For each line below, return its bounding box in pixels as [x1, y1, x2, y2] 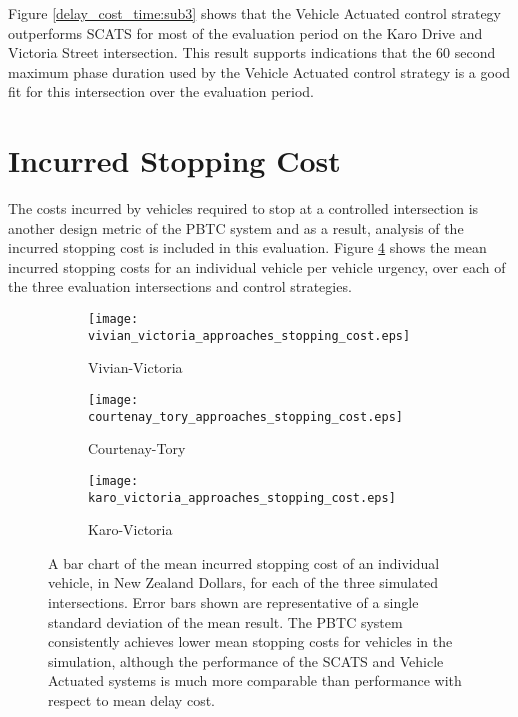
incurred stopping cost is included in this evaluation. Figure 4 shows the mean [8, 237, 487, 258]
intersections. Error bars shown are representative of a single [48, 591, 419, 612]
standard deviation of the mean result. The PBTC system [48, 611, 403, 632]
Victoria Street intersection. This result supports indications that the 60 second [8, 42, 496, 63]
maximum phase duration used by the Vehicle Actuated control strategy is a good [8, 61, 511, 82]
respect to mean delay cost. [48, 689, 215, 710]
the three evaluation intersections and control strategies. [8, 276, 352, 297]
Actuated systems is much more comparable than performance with [48, 670, 462, 691]
